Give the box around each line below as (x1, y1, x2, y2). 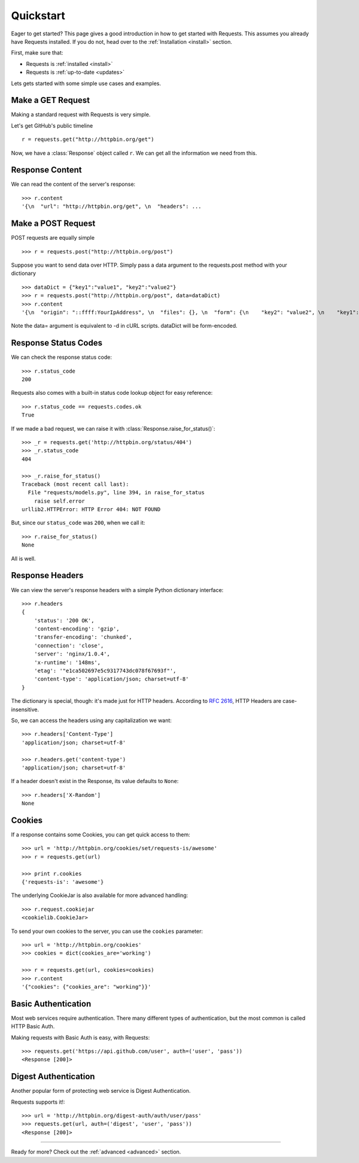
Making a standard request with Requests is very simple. (11, 111, 151, 118)
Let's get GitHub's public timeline (11, 122, 93, 129)
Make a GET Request (11, 95, 90, 105)
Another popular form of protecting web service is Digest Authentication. (11, 1088, 191, 1095)
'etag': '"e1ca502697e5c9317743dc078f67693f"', (34, 667, 177, 674)
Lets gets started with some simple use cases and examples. (11, 80, 162, 87)
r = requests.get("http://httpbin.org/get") (22, 136, 155, 143)
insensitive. (11, 706, 39, 713)
